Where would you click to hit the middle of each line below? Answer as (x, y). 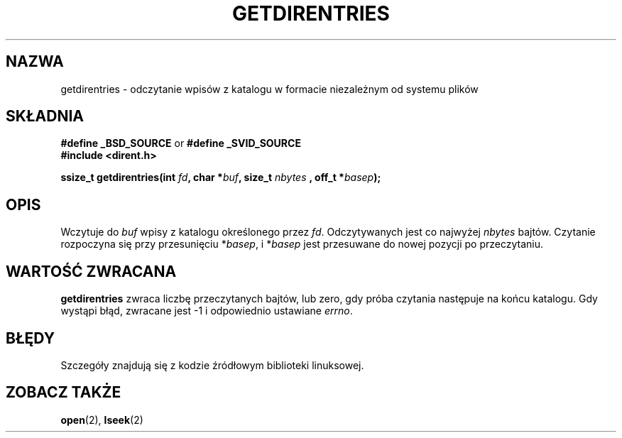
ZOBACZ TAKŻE (64, 393)
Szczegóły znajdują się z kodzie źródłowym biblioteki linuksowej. (212, 365)
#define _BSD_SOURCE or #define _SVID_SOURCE (181, 143)
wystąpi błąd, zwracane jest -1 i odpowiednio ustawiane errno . (207, 311)
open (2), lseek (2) (102, 420)
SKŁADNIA (45, 116)
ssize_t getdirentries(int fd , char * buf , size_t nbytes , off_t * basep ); (221, 177)
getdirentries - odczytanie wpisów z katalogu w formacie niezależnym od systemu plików (269, 89)
